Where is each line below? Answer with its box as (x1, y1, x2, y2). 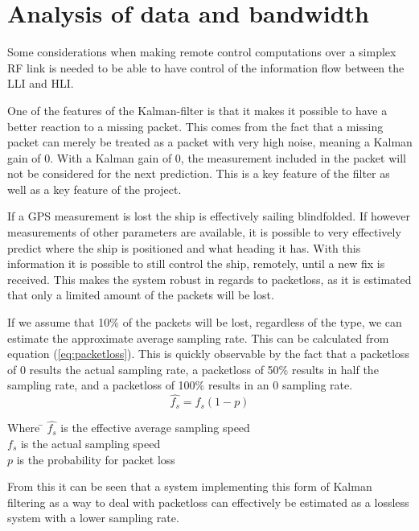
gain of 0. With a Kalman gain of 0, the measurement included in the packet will (7, 149, 406, 166)
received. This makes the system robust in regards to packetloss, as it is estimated (7, 270, 412, 287)
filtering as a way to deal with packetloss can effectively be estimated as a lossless (7, 493, 409, 510)
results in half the (291, 360, 379, 377)
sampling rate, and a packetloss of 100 (7, 377, 195, 393)
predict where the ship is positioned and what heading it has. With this (7, 239, 361, 256)
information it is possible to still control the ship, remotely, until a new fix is (7, 255, 385, 272)
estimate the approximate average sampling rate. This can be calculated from (7, 329, 389, 346)
